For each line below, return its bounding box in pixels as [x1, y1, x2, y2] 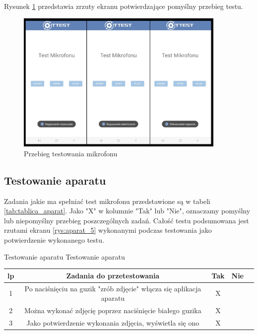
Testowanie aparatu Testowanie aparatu [4, 251, 125, 262]
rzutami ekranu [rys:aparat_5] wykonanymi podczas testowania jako [4, 225, 212, 235]
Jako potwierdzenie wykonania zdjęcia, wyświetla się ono [26, 317, 199, 328]
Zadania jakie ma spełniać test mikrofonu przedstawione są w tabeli [4, 196, 210, 206]
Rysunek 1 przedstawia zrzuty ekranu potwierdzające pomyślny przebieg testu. [4, 1, 243, 11]
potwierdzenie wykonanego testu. [4, 234, 104, 245]
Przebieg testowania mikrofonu [24, 148, 118, 158]
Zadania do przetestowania [66, 270, 160, 280]
